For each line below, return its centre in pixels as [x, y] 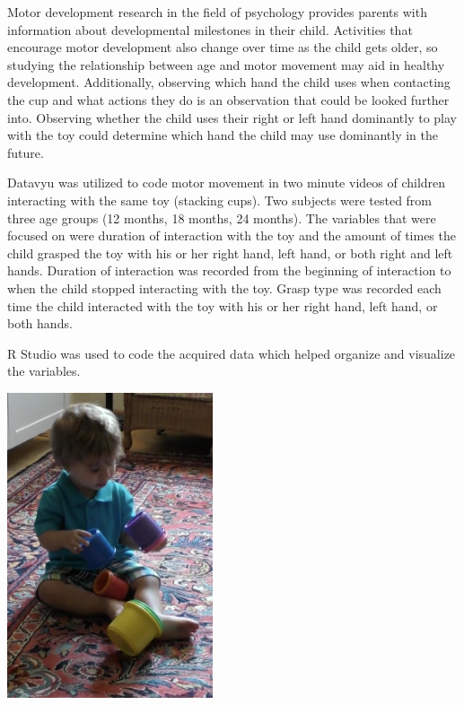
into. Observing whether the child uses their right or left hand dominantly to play [232, 117]
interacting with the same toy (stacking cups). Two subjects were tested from [220, 200]
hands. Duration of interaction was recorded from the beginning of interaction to [229, 270]
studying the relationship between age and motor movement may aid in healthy [226, 64]
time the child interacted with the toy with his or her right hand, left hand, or [223, 305]
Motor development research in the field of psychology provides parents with [217, 12]
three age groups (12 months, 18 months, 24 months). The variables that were [222, 218]
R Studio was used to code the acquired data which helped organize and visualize [232, 353]
